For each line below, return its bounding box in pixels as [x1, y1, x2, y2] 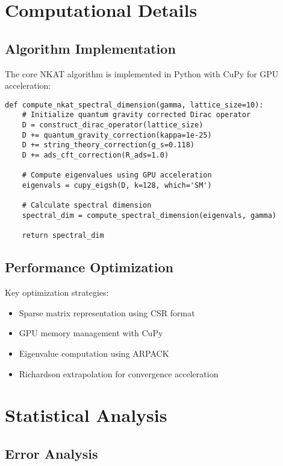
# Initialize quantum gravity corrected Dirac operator [22, 110, 251, 120]
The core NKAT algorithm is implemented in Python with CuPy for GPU [5, 67, 279, 80]
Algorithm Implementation [5, 39, 176, 57]
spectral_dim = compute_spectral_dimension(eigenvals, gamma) [22, 211, 277, 220]
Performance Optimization [5, 258, 173, 276]
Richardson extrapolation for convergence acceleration [19, 367, 219, 380]
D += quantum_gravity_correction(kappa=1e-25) [22, 130, 212, 139]
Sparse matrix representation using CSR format [19, 306, 195, 319]
